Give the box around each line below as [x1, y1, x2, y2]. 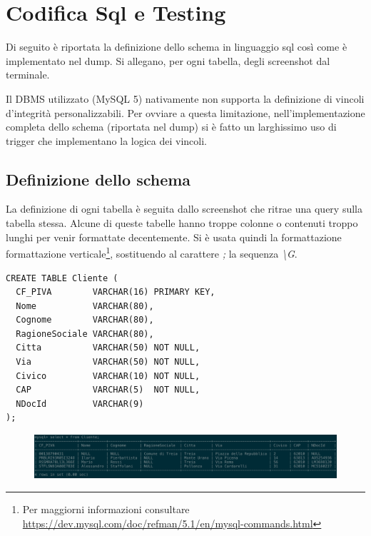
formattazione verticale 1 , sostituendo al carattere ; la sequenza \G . [6, 244, 298, 261]
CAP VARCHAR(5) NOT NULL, [16, 385, 200, 395]
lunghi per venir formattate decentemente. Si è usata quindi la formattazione [6, 229, 342, 244]
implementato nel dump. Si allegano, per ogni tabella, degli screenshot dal [6, 53, 330, 68]
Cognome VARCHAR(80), [16, 315, 154, 325]
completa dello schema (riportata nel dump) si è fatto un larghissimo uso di [6, 119, 337, 134]
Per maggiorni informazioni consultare [22, 501, 190, 516]
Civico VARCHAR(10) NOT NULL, [16, 370, 200, 381]
